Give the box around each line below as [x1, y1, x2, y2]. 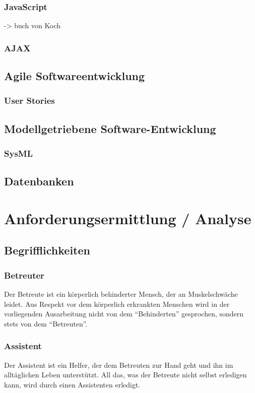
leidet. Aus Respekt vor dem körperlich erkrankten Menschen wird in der [4, 298, 230, 309]
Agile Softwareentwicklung [4, 68, 145, 84]
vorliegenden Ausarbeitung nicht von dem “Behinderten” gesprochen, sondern [4, 308, 244, 319]
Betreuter [4, 269, 44, 281]
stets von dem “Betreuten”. [4, 318, 88, 329]
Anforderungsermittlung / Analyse [4, 208, 251, 228]
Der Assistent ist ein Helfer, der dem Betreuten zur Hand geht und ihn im [4, 359, 233, 370]
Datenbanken [4, 173, 74, 189]
